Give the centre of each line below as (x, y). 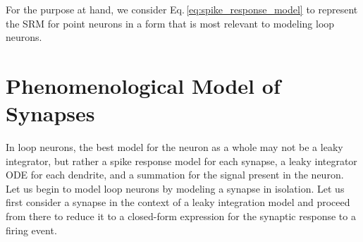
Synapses (50, 113)
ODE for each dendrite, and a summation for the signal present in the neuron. (175, 175)
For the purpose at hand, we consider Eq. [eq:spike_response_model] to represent (182, 9)
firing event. (31, 230)
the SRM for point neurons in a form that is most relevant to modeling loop (170, 23)
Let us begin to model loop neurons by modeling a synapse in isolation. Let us (175, 188)
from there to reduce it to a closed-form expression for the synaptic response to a (181, 216)
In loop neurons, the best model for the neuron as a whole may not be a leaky (174, 147)
